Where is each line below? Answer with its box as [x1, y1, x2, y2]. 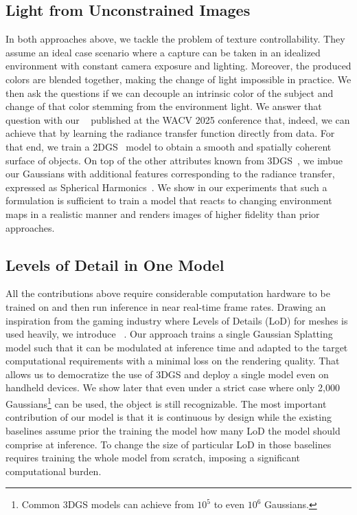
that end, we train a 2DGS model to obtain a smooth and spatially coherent [5, 139, 332, 153]
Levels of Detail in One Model [5, 254, 224, 275]
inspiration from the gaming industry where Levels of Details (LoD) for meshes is [5, 313, 348, 327]
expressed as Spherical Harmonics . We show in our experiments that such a [5, 179, 327, 194]
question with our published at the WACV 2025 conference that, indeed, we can [5, 112, 350, 127]
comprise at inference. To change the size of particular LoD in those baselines [5, 437, 332, 451]
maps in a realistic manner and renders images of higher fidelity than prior [5, 206, 320, 221]
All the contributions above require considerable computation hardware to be [5, 286, 330, 300]
